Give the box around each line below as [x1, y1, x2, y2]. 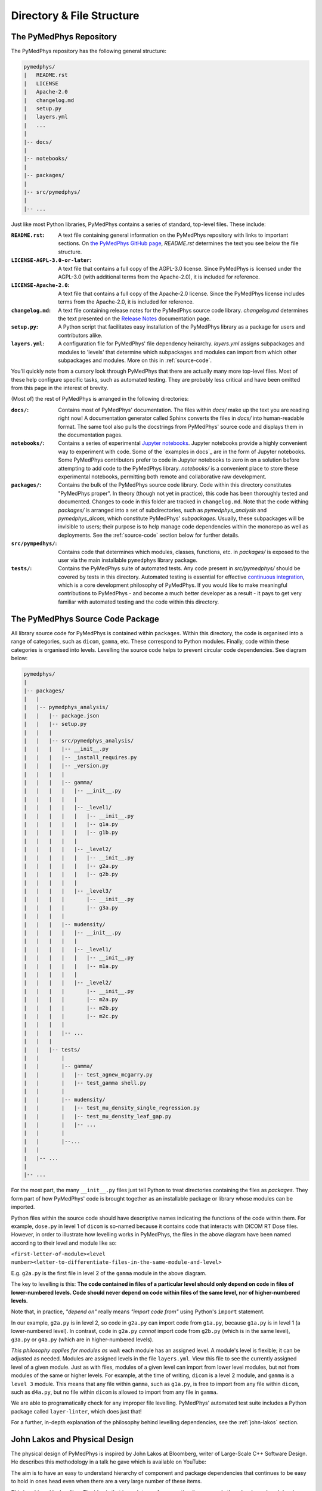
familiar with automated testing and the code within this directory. [58, 598, 219, 605]
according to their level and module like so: [11, 1239, 117, 1246]
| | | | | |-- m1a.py [23, 963, 119, 969]
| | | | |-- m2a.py [23, 996, 119, 1003]
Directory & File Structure [11, 9, 140, 22]
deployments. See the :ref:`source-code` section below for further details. [58, 531, 240, 539]
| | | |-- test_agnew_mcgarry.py [23, 1071, 153, 1078]
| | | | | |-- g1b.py [23, 829, 119, 836]
